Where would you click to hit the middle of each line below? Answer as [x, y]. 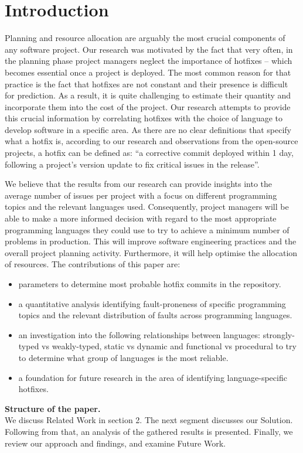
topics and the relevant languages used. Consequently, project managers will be [147, 207]
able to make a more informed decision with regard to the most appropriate [141, 218]
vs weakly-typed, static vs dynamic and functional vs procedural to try [169, 346]
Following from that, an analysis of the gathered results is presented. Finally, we [149, 431]
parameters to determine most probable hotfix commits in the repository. [150, 284]
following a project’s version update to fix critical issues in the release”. [132, 164]
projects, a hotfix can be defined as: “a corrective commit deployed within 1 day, [149, 153]
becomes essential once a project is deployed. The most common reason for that [148, 72]
